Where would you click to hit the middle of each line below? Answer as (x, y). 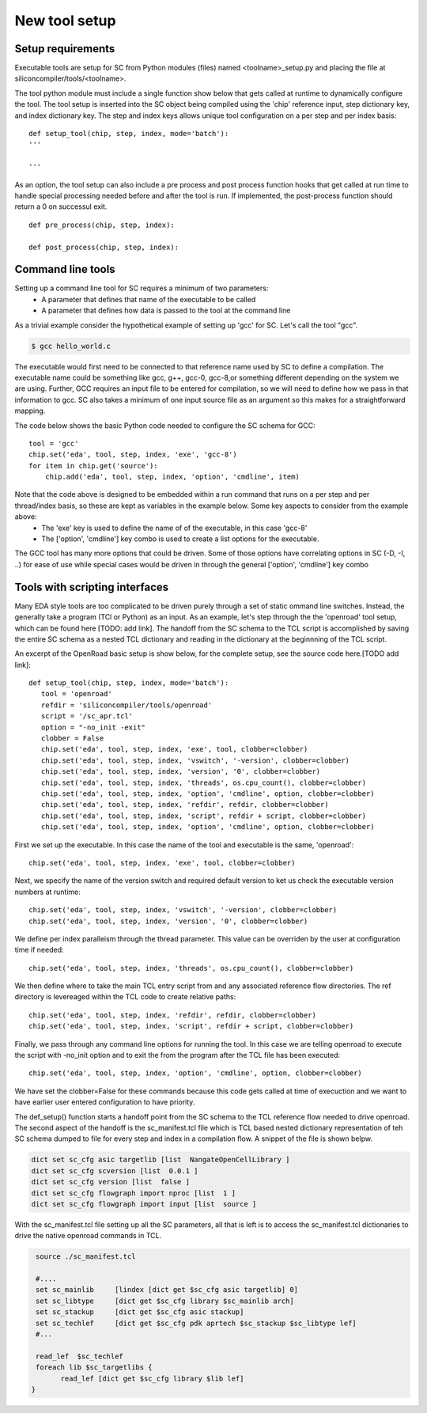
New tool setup (65, 21)
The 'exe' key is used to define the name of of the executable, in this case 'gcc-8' (174, 528)
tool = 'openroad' (76, 694)
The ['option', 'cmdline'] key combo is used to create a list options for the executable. (180, 539)
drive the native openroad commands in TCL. (88, 1236)
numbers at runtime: (47, 892)
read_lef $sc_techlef (80, 1356)
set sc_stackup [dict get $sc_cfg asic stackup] (140, 1312)
